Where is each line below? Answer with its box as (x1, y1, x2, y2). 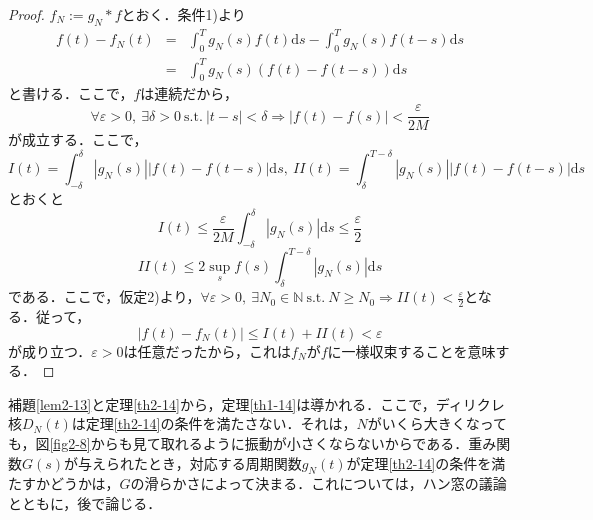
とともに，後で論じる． (8, 492, 162, 513)
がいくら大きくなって (367, 413, 508, 434)
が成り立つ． (8, 340, 92, 361)
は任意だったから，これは (123, 340, 292, 361)
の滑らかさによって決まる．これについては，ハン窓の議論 (130, 473, 507, 494)
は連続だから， (140, 83, 238, 104)
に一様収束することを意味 (327, 340, 496, 361)
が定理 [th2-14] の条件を (346, 452, 492, 473)
